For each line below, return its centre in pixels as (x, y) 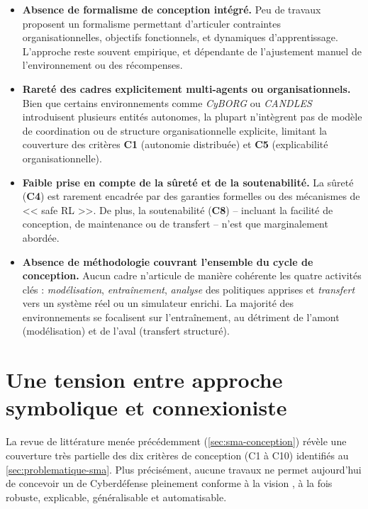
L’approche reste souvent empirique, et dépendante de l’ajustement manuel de (192, 51)
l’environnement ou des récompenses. (102, 65)
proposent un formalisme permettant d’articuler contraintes (151, 23)
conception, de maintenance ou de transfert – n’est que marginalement (175, 224)
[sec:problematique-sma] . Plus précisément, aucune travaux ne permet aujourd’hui (184, 469)
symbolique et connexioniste (146, 407)
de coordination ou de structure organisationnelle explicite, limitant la (175, 130)
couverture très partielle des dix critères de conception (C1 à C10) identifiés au (177, 455)
